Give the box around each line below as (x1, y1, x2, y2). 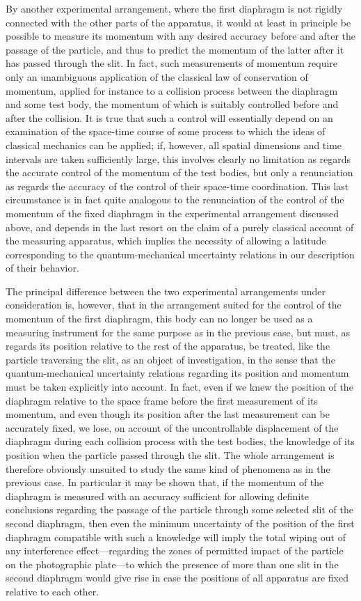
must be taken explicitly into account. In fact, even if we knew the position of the (6, 380, 353, 394)
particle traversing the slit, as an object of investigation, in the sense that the (6, 352, 335, 366)
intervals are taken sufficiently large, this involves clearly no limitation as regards (6, 151, 351, 166)
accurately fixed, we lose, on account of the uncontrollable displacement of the (6, 420, 339, 435)
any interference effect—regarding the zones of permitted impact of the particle (6, 543, 344, 558)
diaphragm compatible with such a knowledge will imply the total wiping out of (6, 529, 346, 544)
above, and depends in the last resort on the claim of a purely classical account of (6, 219, 354, 234)
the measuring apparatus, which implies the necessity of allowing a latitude (6, 233, 326, 248)
